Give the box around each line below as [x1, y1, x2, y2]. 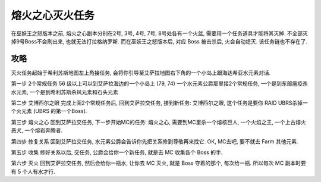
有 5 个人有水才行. [11, 168, 56, 175]
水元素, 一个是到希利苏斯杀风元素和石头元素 [11, 88, 118, 95]
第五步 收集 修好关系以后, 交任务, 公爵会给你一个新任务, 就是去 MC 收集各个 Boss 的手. [11, 149, 223, 156]
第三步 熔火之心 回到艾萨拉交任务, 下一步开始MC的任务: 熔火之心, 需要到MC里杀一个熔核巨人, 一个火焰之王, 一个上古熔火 [11, 118, 306, 125]
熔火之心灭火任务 [11, 9, 95, 22]
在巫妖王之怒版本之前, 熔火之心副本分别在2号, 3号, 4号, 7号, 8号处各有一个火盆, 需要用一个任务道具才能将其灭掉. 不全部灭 [11, 30, 309, 37]
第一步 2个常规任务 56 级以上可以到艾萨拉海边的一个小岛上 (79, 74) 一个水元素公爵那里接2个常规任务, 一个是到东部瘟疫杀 [11, 80, 309, 87]
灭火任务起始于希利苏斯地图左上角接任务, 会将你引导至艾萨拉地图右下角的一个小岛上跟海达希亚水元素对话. [11, 69, 271, 76]
